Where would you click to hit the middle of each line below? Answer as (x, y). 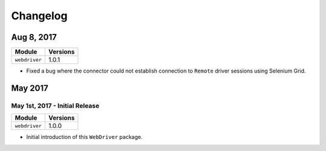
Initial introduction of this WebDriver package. (85, 137)
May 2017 (30, 88)
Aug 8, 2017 (34, 37)
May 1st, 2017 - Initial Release (55, 106)
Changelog (39, 16)
